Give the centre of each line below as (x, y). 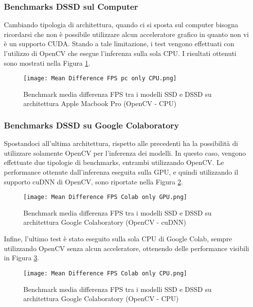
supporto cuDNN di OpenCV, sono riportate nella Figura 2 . (93, 181)
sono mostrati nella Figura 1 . (47, 63)
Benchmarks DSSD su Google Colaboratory (91, 125)
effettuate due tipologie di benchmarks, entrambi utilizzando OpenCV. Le (114, 162)
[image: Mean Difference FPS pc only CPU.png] (100, 79)
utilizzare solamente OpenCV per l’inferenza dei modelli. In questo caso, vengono (125, 153)
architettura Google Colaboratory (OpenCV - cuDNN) (105, 222)
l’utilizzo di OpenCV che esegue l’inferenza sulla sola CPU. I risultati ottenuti (120, 53)
